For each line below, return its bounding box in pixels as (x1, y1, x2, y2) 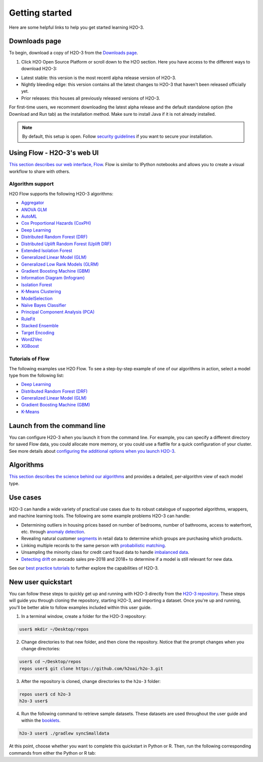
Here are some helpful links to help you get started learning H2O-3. (9, 24, 144, 30)
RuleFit (21, 316, 36, 322)
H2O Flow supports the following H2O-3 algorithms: (9, 190, 114, 196)
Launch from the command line (9, 422, 106, 430)
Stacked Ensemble (21, 323, 59, 329)
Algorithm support (9, 181, 54, 188)
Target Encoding (21, 330, 55, 336)
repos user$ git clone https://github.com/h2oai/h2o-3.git (19, 666, 163, 671)
